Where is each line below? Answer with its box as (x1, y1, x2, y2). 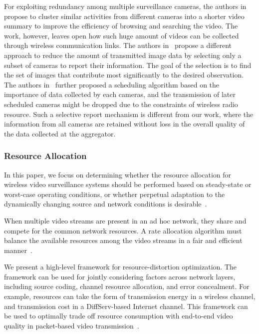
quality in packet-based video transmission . (4, 320, 139, 330)
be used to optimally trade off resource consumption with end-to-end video (4, 310, 233, 321)
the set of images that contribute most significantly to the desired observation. (4, 69, 244, 80)
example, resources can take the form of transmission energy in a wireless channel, (4, 291, 256, 301)
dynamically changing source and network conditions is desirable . (4, 198, 207, 209)
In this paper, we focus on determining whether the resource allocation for (4, 169, 232, 179)
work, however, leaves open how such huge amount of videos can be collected (4, 30, 239, 40)
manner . (4, 244, 32, 255)
